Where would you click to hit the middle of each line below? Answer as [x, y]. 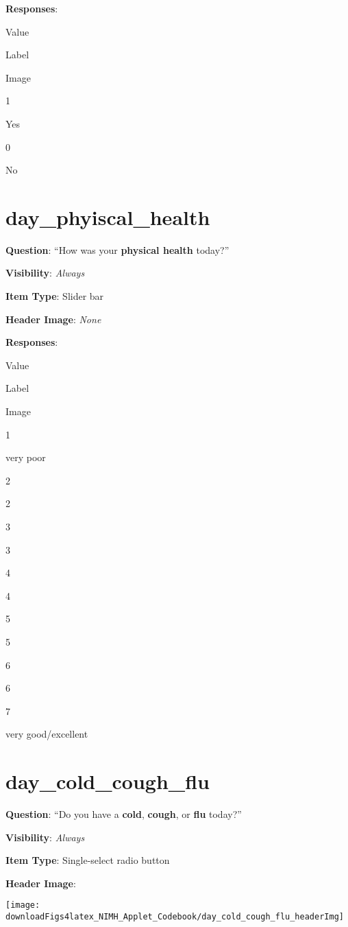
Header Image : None [53, 319]
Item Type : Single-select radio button [88, 860]
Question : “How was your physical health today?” [117, 249]
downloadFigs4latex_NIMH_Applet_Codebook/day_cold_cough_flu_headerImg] [175, 917]
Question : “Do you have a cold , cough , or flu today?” [124, 814]
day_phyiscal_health [108, 216]
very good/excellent [47, 734]
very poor [26, 457]
